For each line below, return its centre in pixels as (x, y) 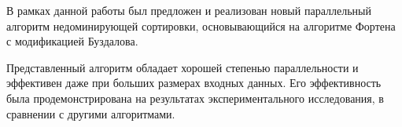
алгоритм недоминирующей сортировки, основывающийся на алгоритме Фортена (201, 25)
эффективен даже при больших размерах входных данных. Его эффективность (194, 83)
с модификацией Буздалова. (72, 41)
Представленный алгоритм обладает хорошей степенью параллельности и (183, 67)
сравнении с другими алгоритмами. (91, 113)
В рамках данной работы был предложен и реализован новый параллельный (189, 10)
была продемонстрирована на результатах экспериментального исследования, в (195, 98)
